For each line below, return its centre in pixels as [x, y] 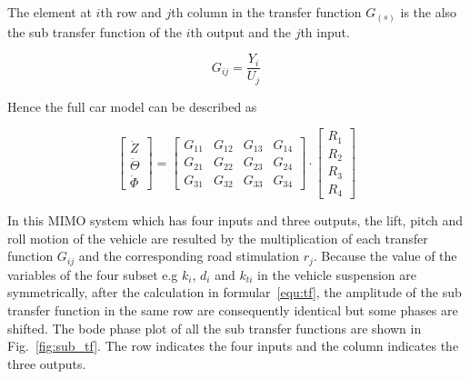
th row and [131, 12]
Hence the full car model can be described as [132, 106]
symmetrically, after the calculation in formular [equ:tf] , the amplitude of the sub [235, 292]
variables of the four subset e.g [93, 274]
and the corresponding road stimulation [189, 256]
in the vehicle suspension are [337, 274]
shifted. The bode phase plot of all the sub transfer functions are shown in [215, 328]
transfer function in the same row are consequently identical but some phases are [233, 309]
